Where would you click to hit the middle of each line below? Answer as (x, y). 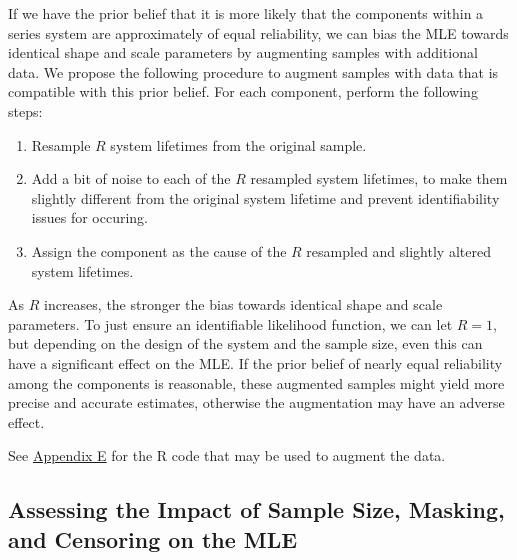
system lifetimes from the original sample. (238, 144)
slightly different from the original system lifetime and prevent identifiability (265, 197)
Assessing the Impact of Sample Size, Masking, (256, 509)
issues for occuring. (89, 217)
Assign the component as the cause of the (159, 250)
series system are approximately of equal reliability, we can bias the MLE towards (258, 32)
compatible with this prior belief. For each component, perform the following (243, 91)
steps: (25, 110)
